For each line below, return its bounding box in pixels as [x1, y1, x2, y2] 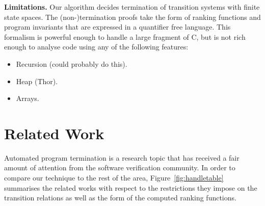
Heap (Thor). [16, 75, 58, 86]
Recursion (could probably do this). [16, 58, 127, 69]
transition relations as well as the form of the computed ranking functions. [4, 192, 236, 203]
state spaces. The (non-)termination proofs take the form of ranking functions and [4, 11, 261, 22]
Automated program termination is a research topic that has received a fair [4, 152, 240, 163]
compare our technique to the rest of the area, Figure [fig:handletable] [4, 172, 224, 183]
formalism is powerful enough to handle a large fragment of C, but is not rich [4, 31, 246, 42]
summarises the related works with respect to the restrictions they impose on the [4, 182, 257, 193]
